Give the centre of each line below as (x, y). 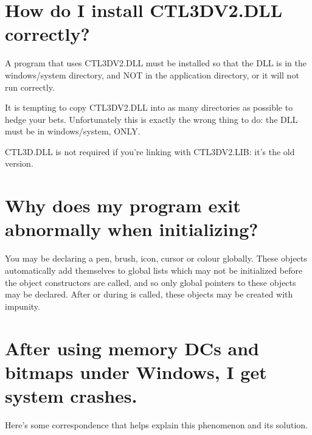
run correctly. (30, 87)
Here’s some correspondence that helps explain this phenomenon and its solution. (157, 424)
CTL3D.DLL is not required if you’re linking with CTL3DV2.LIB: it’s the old (150, 151)
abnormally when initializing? (132, 229)
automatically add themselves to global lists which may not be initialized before (154, 270)
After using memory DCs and (132, 348)
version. (19, 163)
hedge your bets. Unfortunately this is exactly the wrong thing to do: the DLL (151, 119)
